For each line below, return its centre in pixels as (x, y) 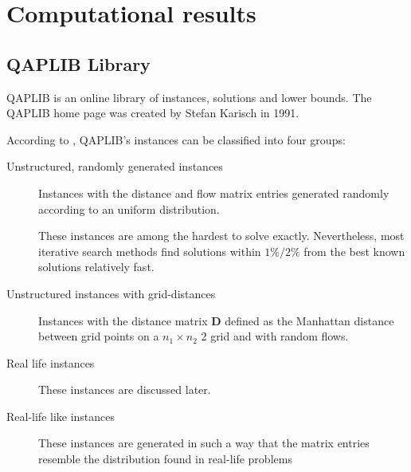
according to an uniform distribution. (129, 208)
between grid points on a (99, 336)
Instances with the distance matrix (123, 320)
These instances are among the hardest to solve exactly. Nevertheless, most (221, 236)
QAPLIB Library (78, 63)
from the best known (354, 251)
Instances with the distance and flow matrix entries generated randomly (214, 193)
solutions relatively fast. (96, 267)
